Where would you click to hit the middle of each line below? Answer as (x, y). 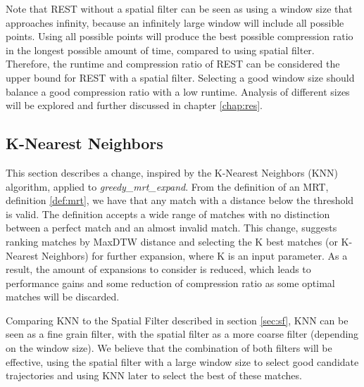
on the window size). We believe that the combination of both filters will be (169, 348)
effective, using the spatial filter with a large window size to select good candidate (182, 361)
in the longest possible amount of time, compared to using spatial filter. (160, 50)
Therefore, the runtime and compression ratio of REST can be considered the (173, 64)
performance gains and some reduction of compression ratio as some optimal (170, 283)
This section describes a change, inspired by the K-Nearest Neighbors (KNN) (172, 172)
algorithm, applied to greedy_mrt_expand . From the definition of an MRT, (167, 186)
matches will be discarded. (63, 297)
